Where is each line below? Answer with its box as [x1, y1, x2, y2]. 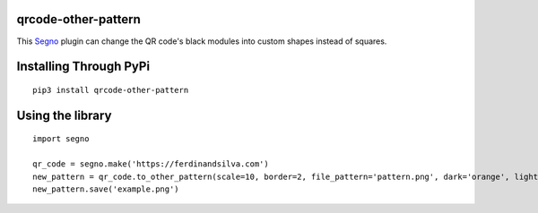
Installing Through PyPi [16, 59, 151, 74]
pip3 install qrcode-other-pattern [32, 85, 189, 95]
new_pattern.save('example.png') [32, 183, 179, 194]
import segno [32, 134, 90, 144]
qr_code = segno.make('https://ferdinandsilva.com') [32, 159, 269, 169]
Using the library [16, 107, 112, 123]
